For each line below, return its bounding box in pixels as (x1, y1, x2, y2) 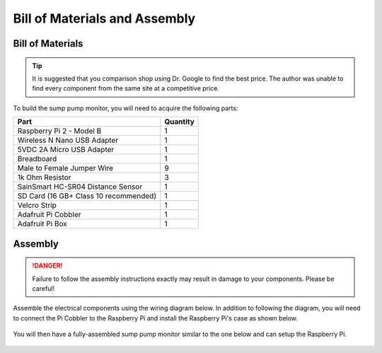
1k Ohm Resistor (17, 173, 71, 183)
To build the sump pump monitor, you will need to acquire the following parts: (13, 103, 238, 112)
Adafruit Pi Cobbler (17, 209, 81, 219)
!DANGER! (32, 262, 63, 270)
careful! (32, 284, 55, 293)
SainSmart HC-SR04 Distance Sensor (17, 182, 143, 192)
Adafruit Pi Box (17, 219, 67, 229)
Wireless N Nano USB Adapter (17, 135, 119, 145)
